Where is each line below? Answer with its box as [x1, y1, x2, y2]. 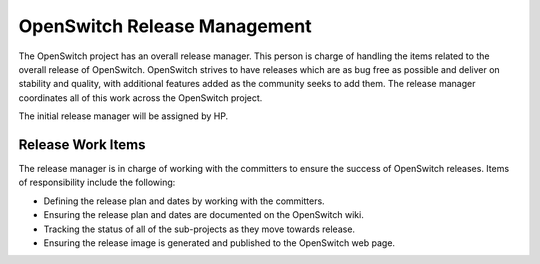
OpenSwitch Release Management [18, 15, 312, 37]
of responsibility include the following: [18, 176, 176, 189]
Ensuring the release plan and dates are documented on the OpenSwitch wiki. [43, 209, 364, 221]
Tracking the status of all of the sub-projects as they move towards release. [43, 223, 355, 235]
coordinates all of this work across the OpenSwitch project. [18, 91, 263, 104]
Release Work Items [18, 136, 146, 153]
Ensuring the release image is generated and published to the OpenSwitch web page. [43, 236, 395, 249]
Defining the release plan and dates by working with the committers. [43, 195, 325, 207]
